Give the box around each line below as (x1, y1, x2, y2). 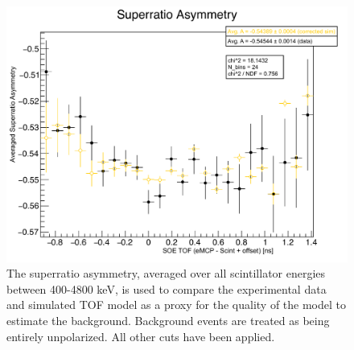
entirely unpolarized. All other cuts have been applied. (6, 327, 275, 344)
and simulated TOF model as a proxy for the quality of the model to (6, 296, 346, 313)
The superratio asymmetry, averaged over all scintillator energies (6, 265, 326, 282)
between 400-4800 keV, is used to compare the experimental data (6, 280, 327, 297)
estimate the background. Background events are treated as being (6, 311, 330, 328)
